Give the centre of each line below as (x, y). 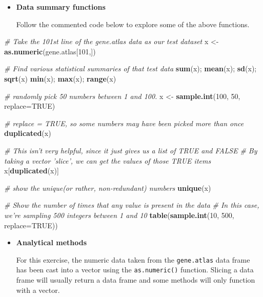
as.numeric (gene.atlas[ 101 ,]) (50, 51)
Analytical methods (52, 242)
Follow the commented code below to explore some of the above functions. (133, 24)
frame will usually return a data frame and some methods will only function (136, 280)
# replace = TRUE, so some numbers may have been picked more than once (124, 123)
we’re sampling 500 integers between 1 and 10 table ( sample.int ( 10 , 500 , (119, 215)
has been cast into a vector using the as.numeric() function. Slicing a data (135, 270)
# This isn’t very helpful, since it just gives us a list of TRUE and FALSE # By (131, 150)
